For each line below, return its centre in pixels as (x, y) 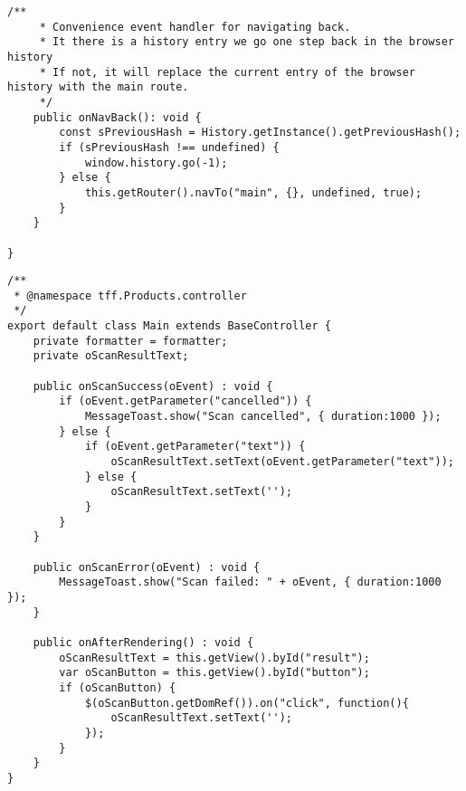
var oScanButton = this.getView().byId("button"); (214, 673)
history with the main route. (98, 87)
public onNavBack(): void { (117, 117)
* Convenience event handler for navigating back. (195, 27)
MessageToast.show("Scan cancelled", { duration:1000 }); (263, 417)
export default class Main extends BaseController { (169, 326)
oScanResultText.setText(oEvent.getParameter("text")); (282, 462)
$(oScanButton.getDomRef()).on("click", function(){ (247, 703)
